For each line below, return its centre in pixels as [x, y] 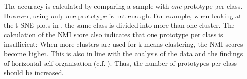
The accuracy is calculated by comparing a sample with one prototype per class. [123, 6]
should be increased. [34, 72]
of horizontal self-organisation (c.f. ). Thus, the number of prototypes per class [120, 63]
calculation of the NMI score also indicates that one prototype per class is [114, 34]
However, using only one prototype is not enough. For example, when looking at [123, 15]
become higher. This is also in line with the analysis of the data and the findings [123, 53]
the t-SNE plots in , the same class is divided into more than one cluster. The [119, 25]
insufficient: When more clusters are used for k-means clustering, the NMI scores [123, 44]
